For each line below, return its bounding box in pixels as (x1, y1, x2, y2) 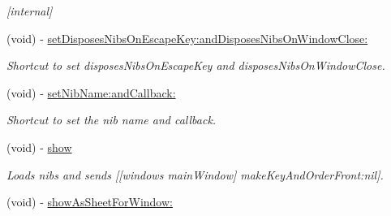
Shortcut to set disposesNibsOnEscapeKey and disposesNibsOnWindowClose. (6, 57, 385, 74)
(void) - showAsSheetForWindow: (6, 193, 173, 210)
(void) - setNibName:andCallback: (6, 84, 176, 101)
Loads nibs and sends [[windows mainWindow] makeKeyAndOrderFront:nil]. (6, 166, 384, 183)
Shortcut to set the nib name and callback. (6, 111, 217, 128)
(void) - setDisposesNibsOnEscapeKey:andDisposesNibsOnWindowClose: (6, 29, 368, 46)
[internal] (6, 2, 53, 19)
